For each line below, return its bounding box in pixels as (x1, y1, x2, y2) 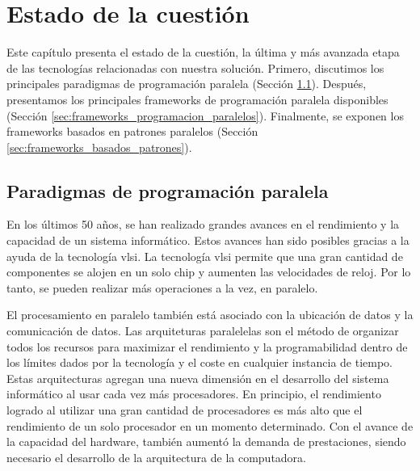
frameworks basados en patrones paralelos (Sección (6, 123, 258, 140)
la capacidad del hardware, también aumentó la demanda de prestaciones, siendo (6, 433, 406, 450)
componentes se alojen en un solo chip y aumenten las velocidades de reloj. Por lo (6, 263, 411, 280)
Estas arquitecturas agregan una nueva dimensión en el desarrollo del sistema (6, 369, 389, 386)
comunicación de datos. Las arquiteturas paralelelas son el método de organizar (6, 322, 399, 339)
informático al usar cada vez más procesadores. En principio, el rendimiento (6, 385, 381, 402)
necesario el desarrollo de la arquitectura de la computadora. (6, 448, 306, 465)
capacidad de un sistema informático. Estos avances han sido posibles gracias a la (6, 232, 409, 249)
